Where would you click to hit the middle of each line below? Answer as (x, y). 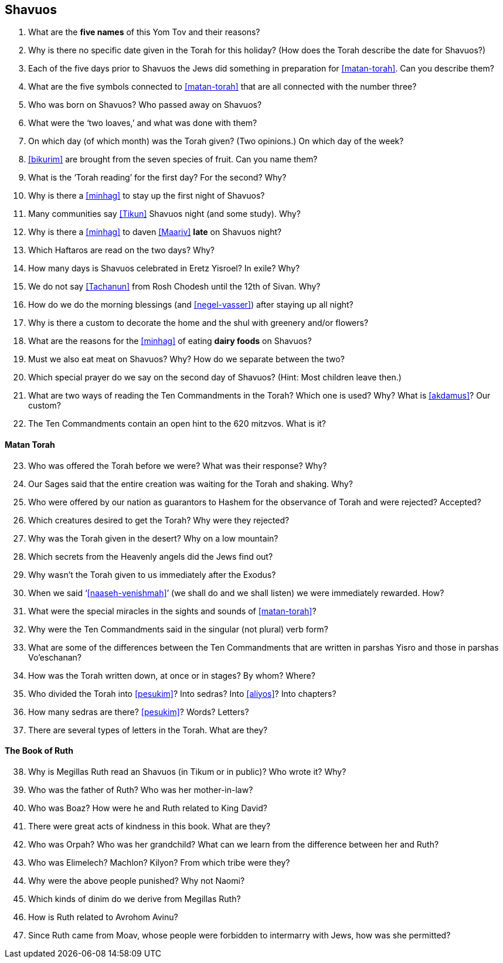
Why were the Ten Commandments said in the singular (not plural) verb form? (178, 629)
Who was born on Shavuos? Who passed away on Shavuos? (145, 105)
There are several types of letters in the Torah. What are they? (148, 730)
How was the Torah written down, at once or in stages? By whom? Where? (172, 675)
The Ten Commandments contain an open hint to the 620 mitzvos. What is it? (177, 424)
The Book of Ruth (39, 751)
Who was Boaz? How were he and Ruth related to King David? (148, 808)
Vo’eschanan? (55, 657)
